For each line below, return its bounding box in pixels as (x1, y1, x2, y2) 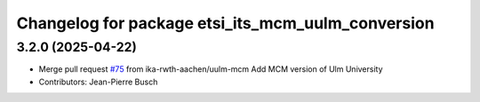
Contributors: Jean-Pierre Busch (38, 76, 158, 87)
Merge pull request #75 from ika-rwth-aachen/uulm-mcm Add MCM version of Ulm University (38, 64, 383, 75)
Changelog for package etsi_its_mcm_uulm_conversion (16, 13, 435, 33)
